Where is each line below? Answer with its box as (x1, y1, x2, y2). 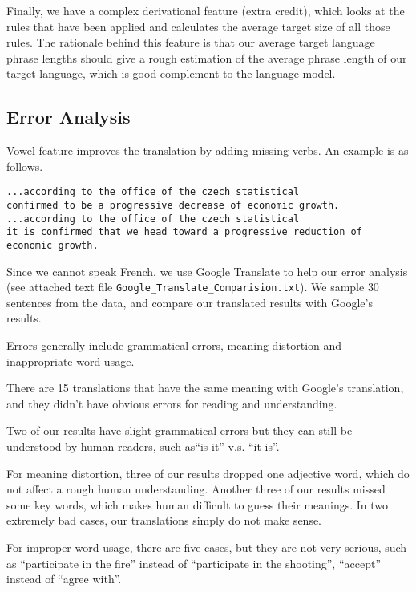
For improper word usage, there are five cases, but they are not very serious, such (6, 539, 407, 556)
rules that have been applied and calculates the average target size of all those (6, 18, 390, 34)
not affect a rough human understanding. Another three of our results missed (6, 480, 386, 497)
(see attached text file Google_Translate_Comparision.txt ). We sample (6, 278, 365, 295)
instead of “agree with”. (6, 570, 122, 587)
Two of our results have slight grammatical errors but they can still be (6, 422, 353, 439)
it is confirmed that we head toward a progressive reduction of (6, 226, 362, 238)
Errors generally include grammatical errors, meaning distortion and (6, 337, 342, 354)
